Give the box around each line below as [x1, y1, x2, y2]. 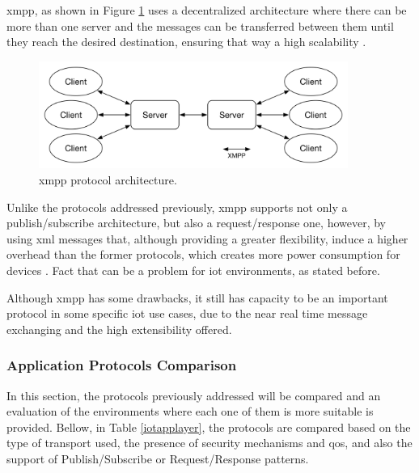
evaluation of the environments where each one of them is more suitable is [6, 403, 374, 420]
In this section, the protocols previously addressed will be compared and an [6, 386, 381, 403]
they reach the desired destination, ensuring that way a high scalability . [6, 33, 366, 50]
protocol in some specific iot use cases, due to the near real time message [6, 305, 368, 322]
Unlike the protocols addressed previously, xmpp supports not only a [6, 198, 348, 215]
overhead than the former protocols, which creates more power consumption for [6, 246, 400, 263]
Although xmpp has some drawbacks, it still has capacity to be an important [6, 289, 388, 306]
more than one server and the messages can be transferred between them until [6, 17, 394, 34]
